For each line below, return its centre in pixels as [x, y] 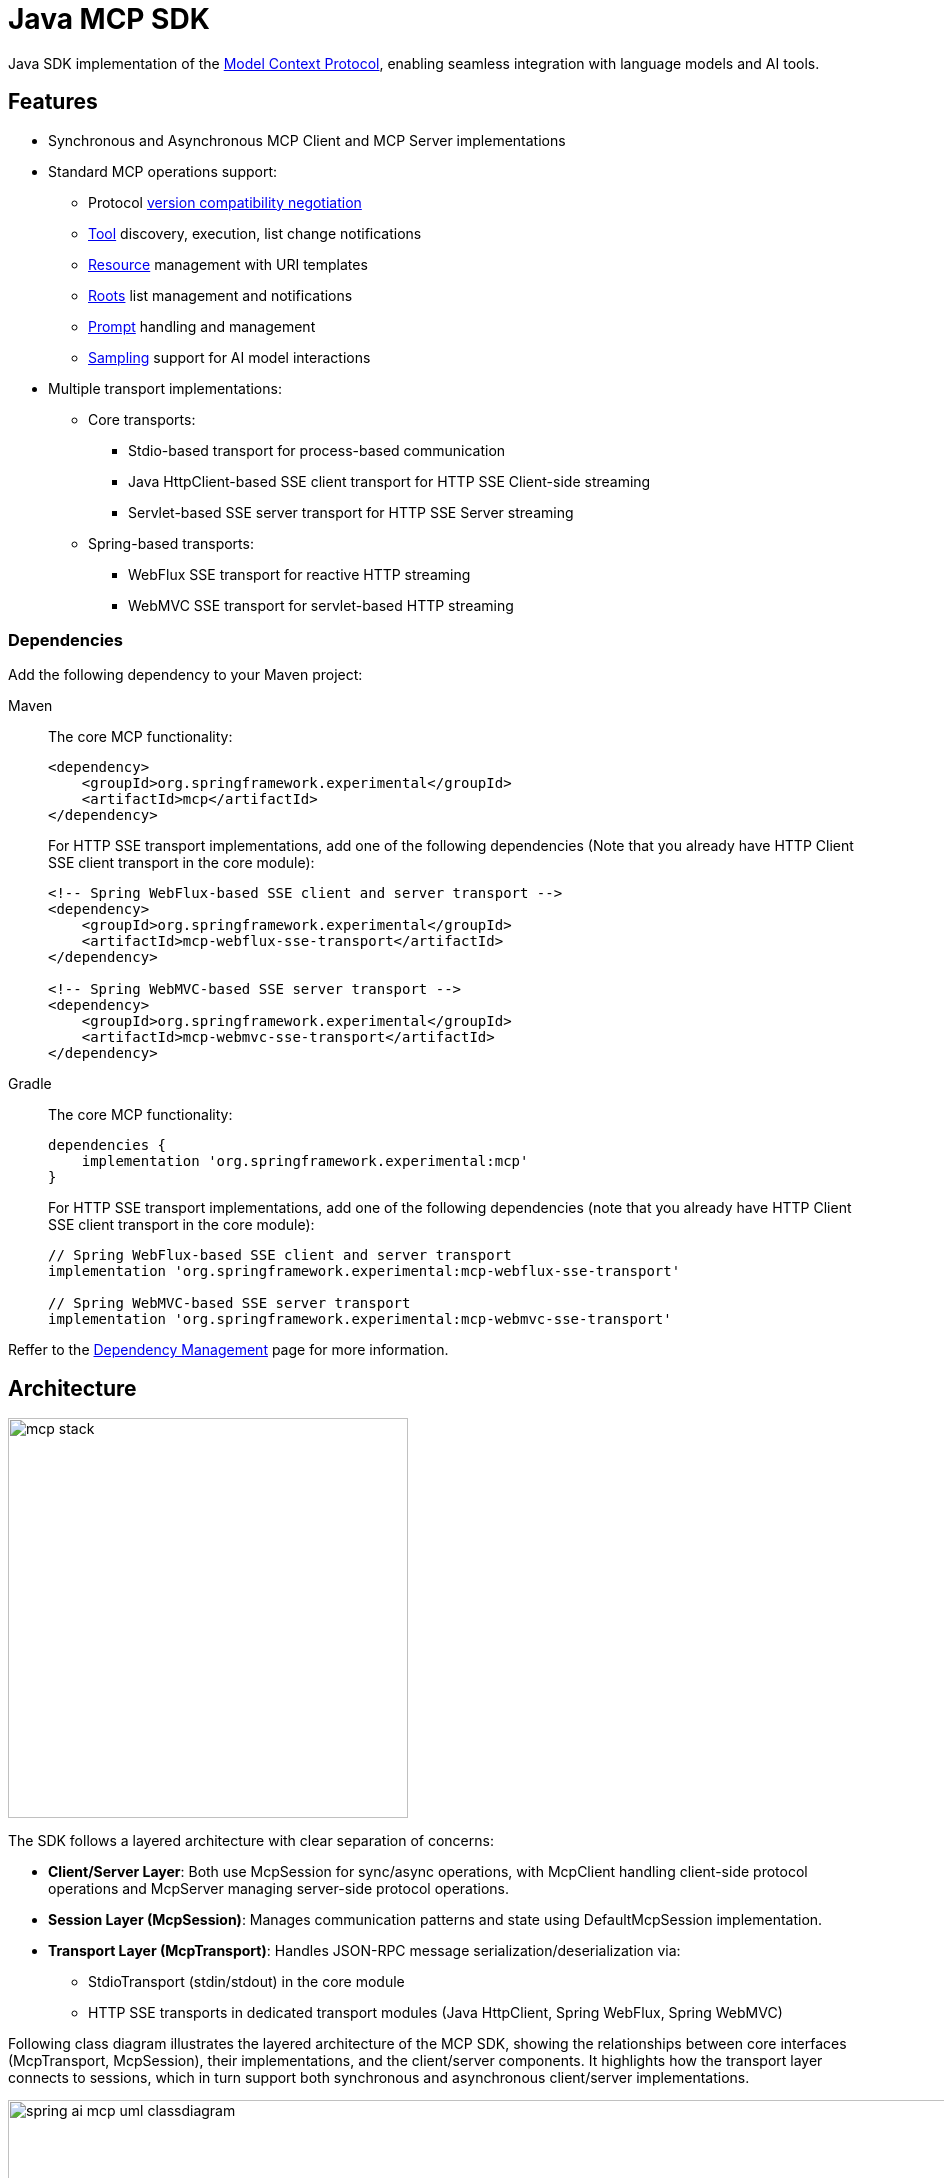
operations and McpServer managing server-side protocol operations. [279, 1889]
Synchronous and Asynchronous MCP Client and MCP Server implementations [307, 140]
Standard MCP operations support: [163, 171]
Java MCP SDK [109, 19]
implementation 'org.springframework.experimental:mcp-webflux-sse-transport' [364, 1271]
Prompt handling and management [202, 326]
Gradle [30, 1084]
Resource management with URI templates [228, 264]
